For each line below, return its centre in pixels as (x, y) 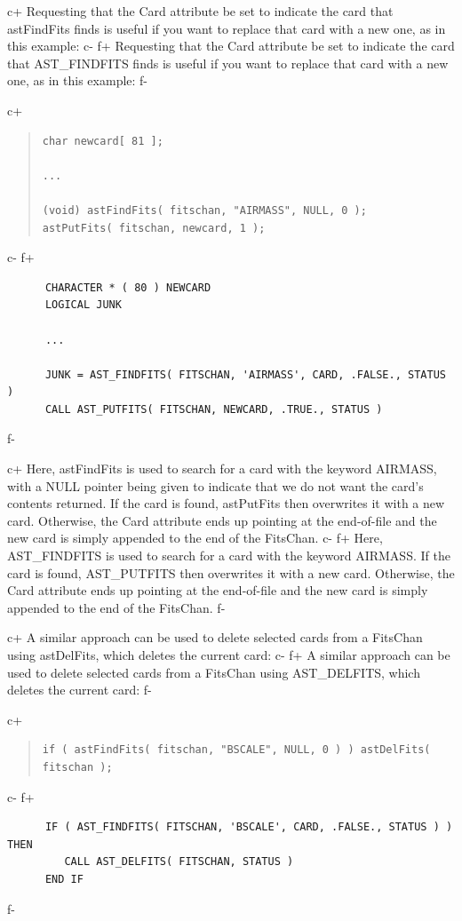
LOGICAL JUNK (83, 305)
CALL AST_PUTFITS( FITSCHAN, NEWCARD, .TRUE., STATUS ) (214, 409)
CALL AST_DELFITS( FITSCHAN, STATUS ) (179, 862)
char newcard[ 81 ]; (103, 141)
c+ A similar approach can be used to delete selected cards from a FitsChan (215, 637)
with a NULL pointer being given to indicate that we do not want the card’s (215, 485)
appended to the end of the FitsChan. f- (116, 607)
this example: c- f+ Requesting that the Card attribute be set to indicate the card (231, 46)
